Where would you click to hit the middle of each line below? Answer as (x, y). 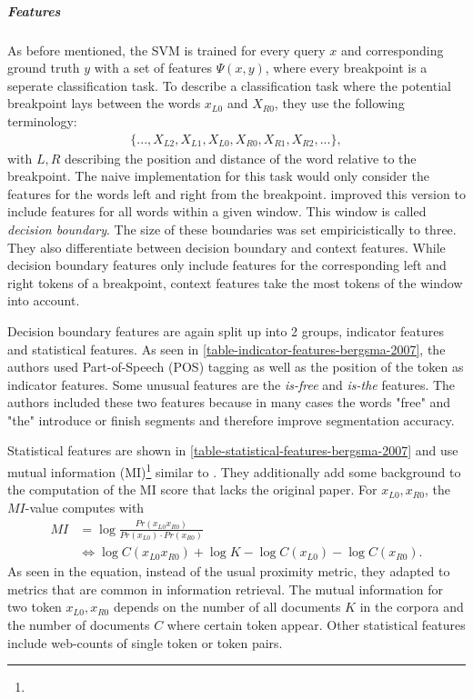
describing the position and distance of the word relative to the (240, 158)
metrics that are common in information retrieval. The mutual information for (226, 589)
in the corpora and (412, 607)
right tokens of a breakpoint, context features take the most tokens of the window (235, 282)
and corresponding (392, 50)
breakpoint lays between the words (104, 103)
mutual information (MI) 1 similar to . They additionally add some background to (234, 470)
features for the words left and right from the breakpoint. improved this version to (236, 193)
